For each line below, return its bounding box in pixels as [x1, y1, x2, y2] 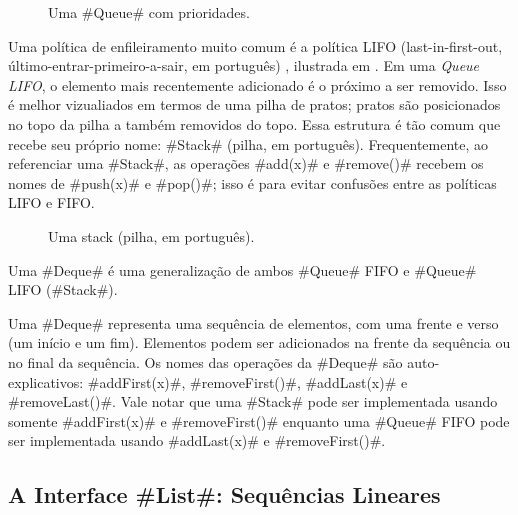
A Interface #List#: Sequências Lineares [8, 479, 441, 510]
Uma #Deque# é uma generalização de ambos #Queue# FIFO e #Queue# [8, 259, 477, 280]
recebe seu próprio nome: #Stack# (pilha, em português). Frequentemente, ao [8, 133, 489, 154]
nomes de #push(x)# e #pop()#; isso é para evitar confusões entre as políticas [8, 172, 497, 193]
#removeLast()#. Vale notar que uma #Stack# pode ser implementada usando [8, 391, 498, 412]
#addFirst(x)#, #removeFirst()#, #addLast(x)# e [87, 371, 408, 392]
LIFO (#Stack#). [8, 279, 118, 300]
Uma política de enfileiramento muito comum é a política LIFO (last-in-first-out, [8, 35, 503, 56]
